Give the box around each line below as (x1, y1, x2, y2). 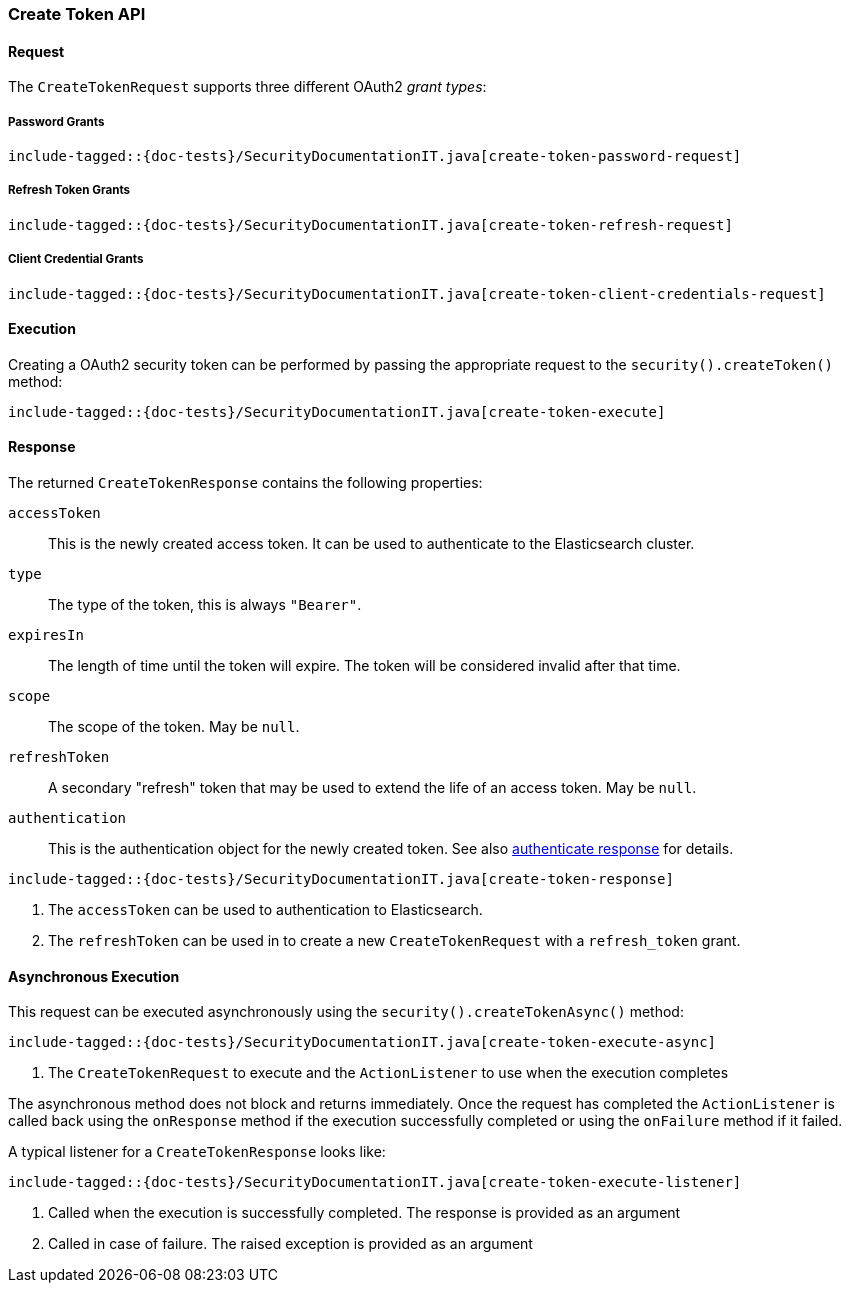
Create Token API (8, 4, 146, 24)
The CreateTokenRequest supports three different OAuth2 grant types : (8, 78, 487, 96)
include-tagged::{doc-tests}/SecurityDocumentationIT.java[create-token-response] (8, 871, 674, 887)
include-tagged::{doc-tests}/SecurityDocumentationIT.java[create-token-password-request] (8, 148, 742, 164)
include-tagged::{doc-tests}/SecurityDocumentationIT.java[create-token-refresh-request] (8, 216, 733, 233)
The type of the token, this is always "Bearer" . (48, 596, 362, 613)
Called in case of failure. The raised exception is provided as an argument (48, 1235, 533, 1253)
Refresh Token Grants (8, 183, 131, 198)
